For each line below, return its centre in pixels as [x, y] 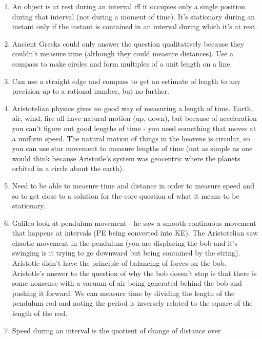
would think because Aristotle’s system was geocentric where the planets [126, 158]
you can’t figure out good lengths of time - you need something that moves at [134, 128]
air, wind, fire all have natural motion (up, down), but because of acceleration [134, 118]
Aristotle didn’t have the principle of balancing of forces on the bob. [119, 263]
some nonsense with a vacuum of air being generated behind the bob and [127, 283]
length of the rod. [40, 313]
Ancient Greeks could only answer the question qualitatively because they [128, 43]
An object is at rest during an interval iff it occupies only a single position [129, 6]
